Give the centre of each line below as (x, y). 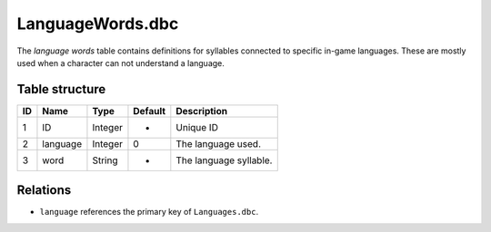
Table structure (61, 89)
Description (201, 111)
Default (150, 111)
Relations (44, 190)
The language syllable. (224, 160)
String (105, 160)
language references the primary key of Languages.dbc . (149, 212)
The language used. (218, 143)
